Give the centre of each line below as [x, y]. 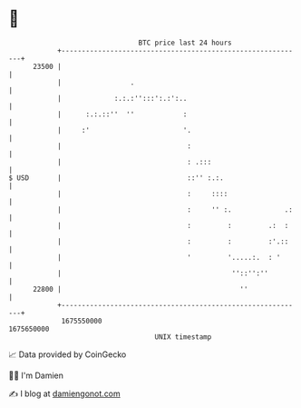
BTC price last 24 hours [185, 43]
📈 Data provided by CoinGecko [68, 354]
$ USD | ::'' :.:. [116, 178]
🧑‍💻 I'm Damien [36, 375]
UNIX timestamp [183, 337]
